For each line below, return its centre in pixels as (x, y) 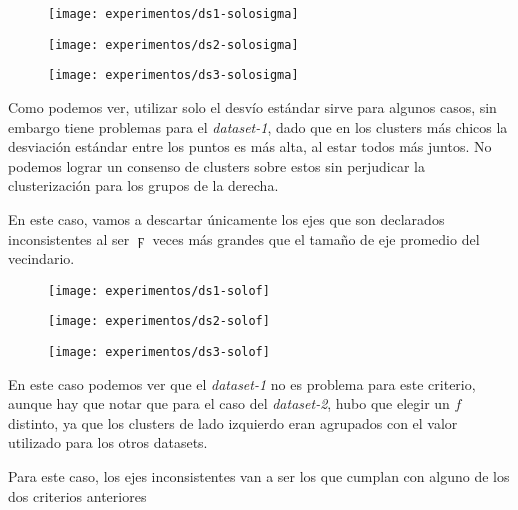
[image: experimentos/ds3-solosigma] (173, 75)
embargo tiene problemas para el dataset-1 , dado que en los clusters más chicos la (258, 126)
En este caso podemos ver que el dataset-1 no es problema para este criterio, (242, 383)
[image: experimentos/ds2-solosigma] (173, 44)
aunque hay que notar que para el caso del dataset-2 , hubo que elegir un (229, 403)
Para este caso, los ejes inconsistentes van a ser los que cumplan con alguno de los (259, 476)
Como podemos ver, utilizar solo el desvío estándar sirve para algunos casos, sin (252, 106)
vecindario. (41, 258)
